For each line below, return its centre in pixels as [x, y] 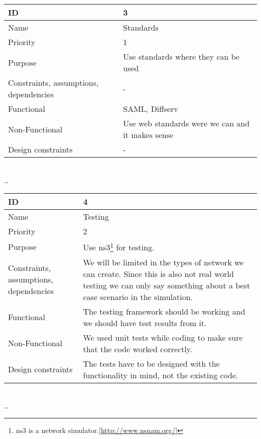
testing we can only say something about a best [167, 285]
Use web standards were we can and [186, 123]
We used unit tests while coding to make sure [163, 337]
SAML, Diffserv [151, 109]
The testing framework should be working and [164, 311]
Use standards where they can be [181, 56]
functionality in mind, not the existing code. [161, 375]
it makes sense [148, 135]
